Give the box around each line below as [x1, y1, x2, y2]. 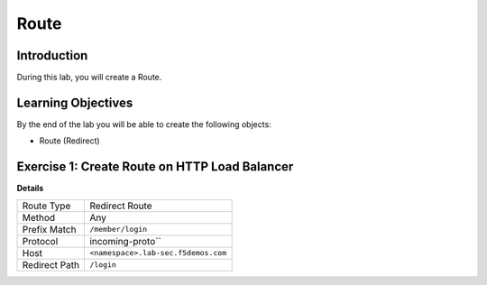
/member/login [89, 225, 148, 234]
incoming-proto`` [89, 234, 161, 247]
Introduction [16, 48, 88, 63]
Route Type [22, 199, 71, 212]
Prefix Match [22, 223, 77, 235]
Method [22, 211, 56, 224]
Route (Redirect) [39, 135, 100, 146]
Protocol [22, 234, 59, 247]
